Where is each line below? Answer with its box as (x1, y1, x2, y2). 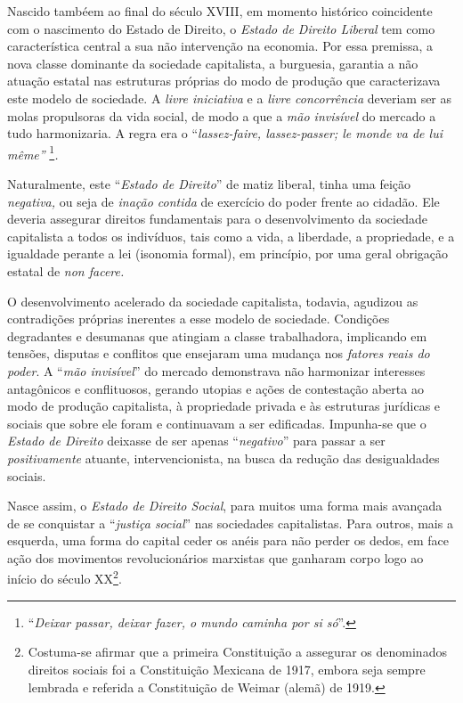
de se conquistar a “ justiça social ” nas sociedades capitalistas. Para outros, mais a (7, 513, 453, 532)
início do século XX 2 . (7, 567, 122, 588)
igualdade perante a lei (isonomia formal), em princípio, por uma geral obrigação (7, 244, 449, 263)
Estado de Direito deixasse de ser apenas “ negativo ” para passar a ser (7, 431, 386, 450)
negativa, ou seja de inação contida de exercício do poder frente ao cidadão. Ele (7, 192, 440, 210)
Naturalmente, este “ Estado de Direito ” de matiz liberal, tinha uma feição (7, 175, 411, 192)
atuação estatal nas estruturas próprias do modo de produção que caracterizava (7, 71, 441, 90)
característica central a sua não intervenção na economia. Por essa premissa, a (7, 37, 433, 55)
